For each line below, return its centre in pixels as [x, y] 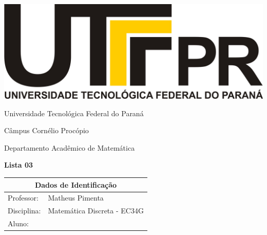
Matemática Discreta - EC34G [96, 211]
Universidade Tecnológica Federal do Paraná [74, 113]
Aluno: [18, 223]
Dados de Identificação [76, 184]
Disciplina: [24, 211]
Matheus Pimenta [76, 198]
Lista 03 [19, 165]
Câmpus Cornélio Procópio [46, 130]
